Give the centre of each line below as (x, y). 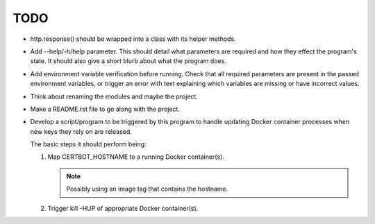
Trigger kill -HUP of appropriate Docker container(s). (123, 208)
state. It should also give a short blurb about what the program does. (128, 61)
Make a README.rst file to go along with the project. (105, 109)
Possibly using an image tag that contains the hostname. (147, 189)
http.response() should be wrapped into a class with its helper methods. (133, 39)
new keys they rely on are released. (81, 131)
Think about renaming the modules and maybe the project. (114, 96)
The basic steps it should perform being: (88, 144)
